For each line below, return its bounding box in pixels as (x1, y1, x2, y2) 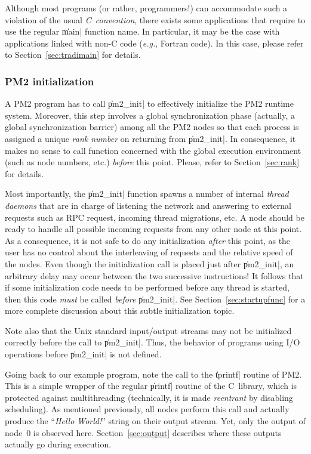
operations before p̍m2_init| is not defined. (5, 348, 162, 360)
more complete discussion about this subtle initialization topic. (5, 304, 235, 317)
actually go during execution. (5, 438, 112, 450)
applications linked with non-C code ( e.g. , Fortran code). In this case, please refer (5, 36, 304, 49)
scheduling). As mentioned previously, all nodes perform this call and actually (5, 403, 290, 415)
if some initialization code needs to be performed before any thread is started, (5, 281, 290, 294)
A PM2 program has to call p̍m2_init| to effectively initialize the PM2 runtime (5, 97, 294, 110)
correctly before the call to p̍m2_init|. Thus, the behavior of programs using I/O (5, 336, 300, 348)
